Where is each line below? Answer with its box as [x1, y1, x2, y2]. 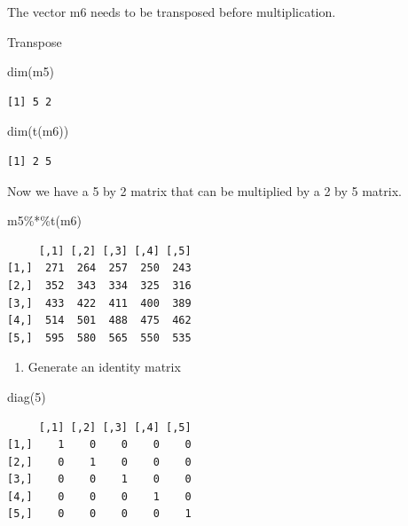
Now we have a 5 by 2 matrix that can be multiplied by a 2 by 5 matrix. [7, 181, 402, 200]
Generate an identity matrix [27, 357, 181, 376]
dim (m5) [7, 62, 54, 81]
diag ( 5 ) [7, 387, 46, 405]
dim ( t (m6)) [7, 122, 69, 140]
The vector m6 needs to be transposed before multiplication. [7, 3, 336, 20]
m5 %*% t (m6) [7, 211, 82, 230]
